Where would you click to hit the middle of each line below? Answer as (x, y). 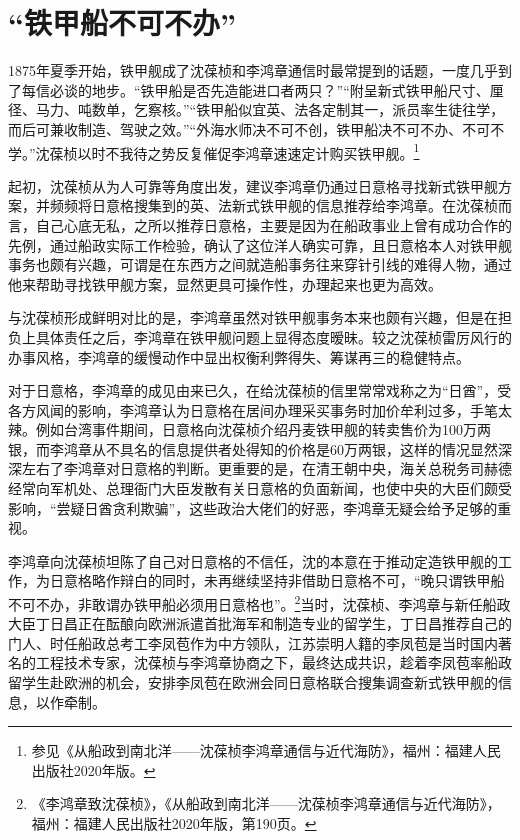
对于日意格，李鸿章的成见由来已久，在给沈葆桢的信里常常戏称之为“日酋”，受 (260, 390)
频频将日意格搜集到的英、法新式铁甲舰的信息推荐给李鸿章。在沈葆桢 (273, 205)
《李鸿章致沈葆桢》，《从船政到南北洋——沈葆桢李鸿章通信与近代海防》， (266, 803)
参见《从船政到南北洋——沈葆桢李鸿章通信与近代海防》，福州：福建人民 (266, 750)
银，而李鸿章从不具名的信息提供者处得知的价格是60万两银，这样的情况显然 (253, 448)
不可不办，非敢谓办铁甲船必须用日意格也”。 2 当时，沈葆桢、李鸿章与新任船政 (259, 602)
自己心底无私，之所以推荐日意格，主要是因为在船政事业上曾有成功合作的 (273, 224)
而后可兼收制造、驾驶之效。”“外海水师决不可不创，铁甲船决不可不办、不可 (249, 128)
